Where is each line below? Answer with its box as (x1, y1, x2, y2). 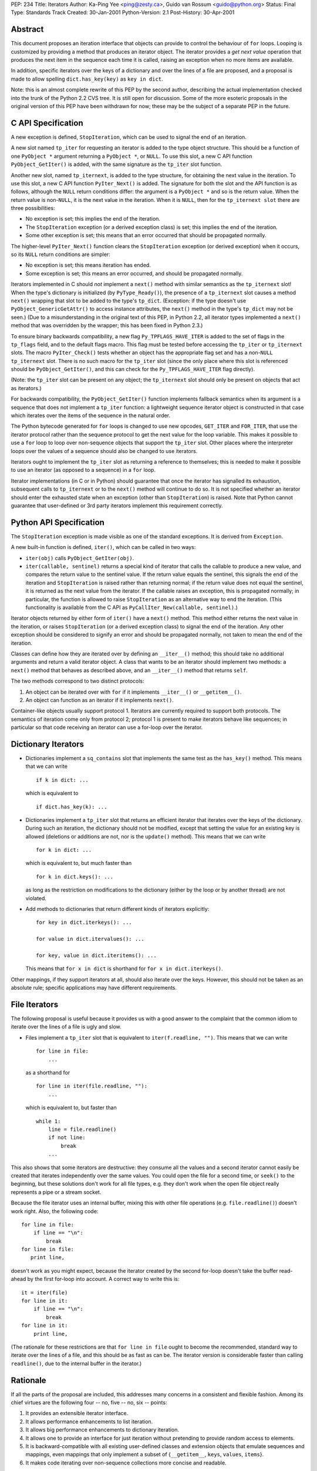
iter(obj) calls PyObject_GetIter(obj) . (25, 554, 134, 561)
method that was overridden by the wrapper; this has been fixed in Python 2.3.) (11, 322, 203, 329)
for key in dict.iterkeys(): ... (36, 919, 132, 926)
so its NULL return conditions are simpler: (11, 251, 111, 258)
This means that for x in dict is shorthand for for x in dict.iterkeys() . (25, 965, 223, 972)
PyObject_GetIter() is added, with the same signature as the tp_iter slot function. (11, 161, 222, 168)
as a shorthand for (25, 1069, 70, 1076)
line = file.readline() (48, 1126, 117, 1133)
